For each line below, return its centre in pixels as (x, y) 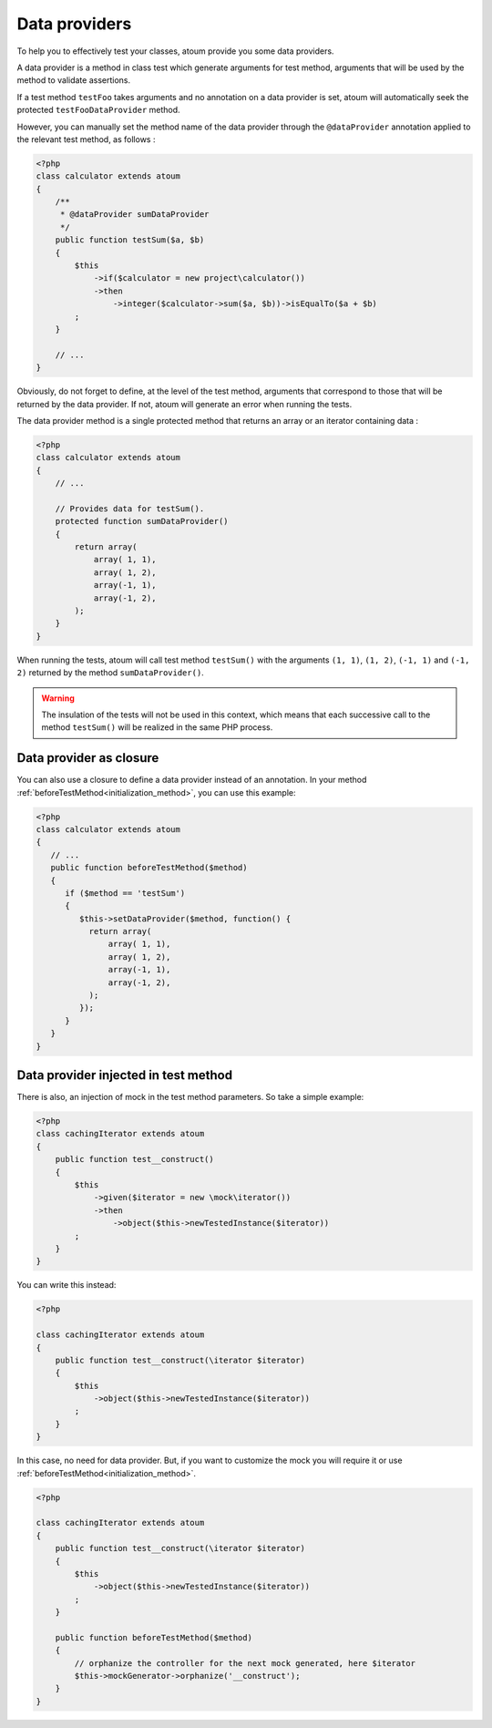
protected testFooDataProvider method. (99, 110)
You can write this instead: (67, 1285)
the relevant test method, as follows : (86, 139)
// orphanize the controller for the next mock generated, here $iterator (245, 1663)
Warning (58, 698)
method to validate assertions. (74, 80)
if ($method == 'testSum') (125, 893)
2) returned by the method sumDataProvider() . (110, 673)
